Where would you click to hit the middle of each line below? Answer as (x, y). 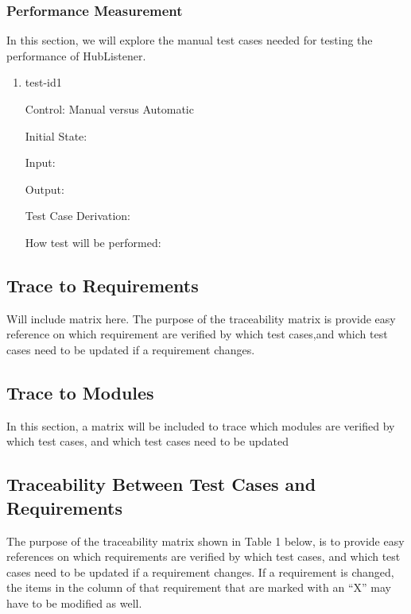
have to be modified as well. (74, 602)
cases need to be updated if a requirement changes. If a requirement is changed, (200, 572)
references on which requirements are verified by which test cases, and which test (204, 556)
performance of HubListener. (76, 55)
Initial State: (56, 135)
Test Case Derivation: (78, 216)
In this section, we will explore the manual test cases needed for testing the (190, 40)
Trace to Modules (80, 392)
